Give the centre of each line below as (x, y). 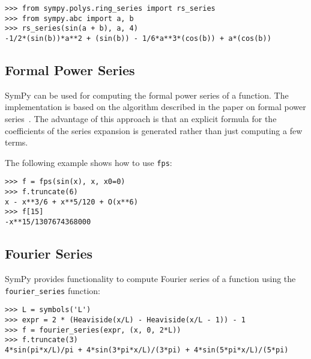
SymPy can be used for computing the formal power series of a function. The (147, 95)
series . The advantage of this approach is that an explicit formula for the (141, 119)
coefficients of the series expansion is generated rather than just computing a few (154, 130)
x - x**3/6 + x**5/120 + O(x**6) (71, 202)
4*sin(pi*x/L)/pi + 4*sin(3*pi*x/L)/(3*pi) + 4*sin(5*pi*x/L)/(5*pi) (147, 350)
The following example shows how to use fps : (89, 162)
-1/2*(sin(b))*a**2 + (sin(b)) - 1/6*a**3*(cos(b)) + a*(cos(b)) (138, 38)
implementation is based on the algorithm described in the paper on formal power (155, 107)
